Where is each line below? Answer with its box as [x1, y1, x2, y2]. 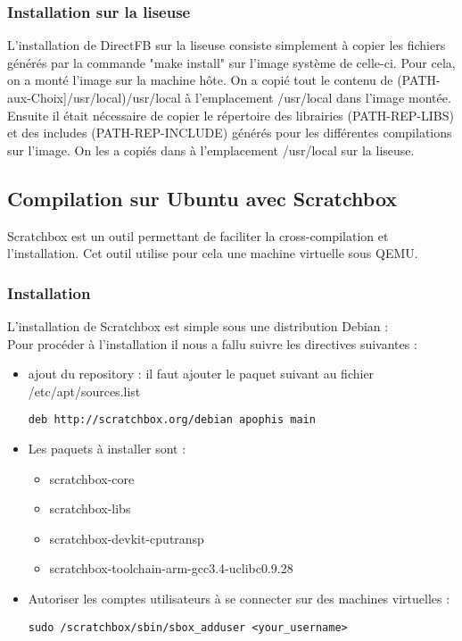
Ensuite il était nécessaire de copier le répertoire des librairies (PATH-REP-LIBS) [7, 105, 454, 124]
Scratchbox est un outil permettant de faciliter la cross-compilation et [7, 226, 389, 245]
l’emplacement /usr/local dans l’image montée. [195, 88, 451, 106]
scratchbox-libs [49, 499, 131, 518]
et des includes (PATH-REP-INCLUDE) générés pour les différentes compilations [7, 123, 452, 142]
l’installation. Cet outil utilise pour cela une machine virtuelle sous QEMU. [7, 244, 418, 262]
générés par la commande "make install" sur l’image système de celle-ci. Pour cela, [7, 53, 456, 71]
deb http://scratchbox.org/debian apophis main [28, 413, 316, 427]
